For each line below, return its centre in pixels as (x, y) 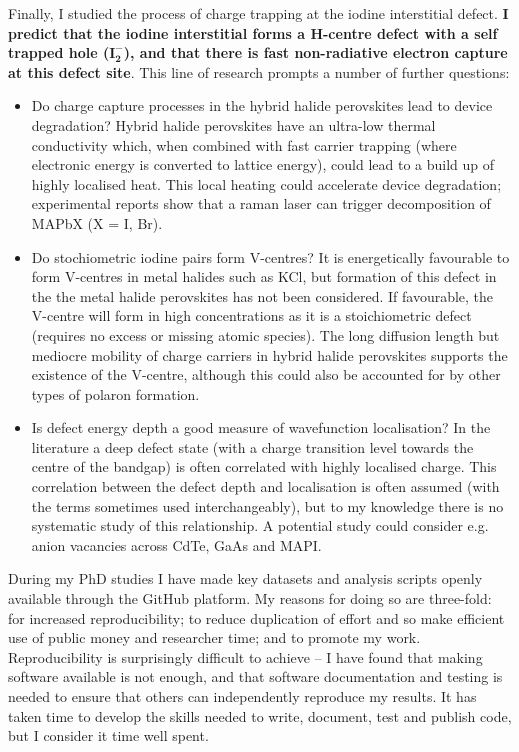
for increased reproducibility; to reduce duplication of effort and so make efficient (256, 617)
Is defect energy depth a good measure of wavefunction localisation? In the (261, 427)
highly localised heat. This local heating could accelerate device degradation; (266, 183)
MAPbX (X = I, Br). (97, 222)
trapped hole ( (59, 52)
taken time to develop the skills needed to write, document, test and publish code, (260, 715)
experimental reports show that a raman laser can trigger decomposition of (261, 203)
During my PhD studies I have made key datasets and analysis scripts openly (245, 578)
